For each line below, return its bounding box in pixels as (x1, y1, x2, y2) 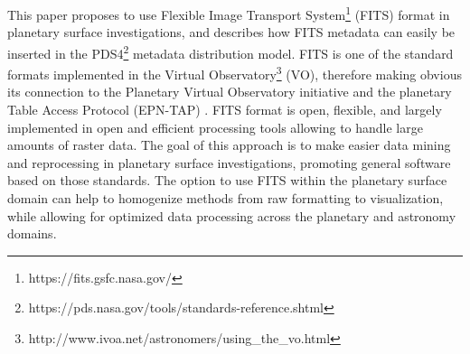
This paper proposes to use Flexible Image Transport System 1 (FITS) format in (7, 3, 450, 23)
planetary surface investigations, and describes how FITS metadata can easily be (7, 23, 456, 42)
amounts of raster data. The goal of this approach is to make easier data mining (7, 135, 451, 154)
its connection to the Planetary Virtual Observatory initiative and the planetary (7, 82, 452, 101)
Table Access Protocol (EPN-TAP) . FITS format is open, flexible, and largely (7, 99, 442, 118)
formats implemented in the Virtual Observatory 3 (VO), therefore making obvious (7, 62, 462, 83)
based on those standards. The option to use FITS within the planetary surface (7, 171, 447, 190)
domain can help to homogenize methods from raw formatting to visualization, (7, 188, 444, 207)
